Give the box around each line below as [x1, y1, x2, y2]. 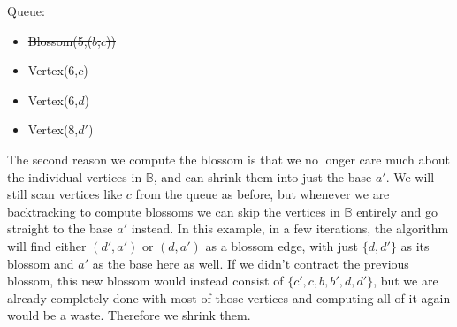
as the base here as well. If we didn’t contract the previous [92, 254, 409, 272]
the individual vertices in [7, 167, 142, 186]
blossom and [7, 254, 74, 272]
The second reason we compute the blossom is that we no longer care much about [7, 149, 450, 168]
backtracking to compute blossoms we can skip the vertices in [7, 202, 340, 220]
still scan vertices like [7, 185, 123, 203]
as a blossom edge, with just [205, 236, 359, 255]
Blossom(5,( [27, 31, 93, 49]
